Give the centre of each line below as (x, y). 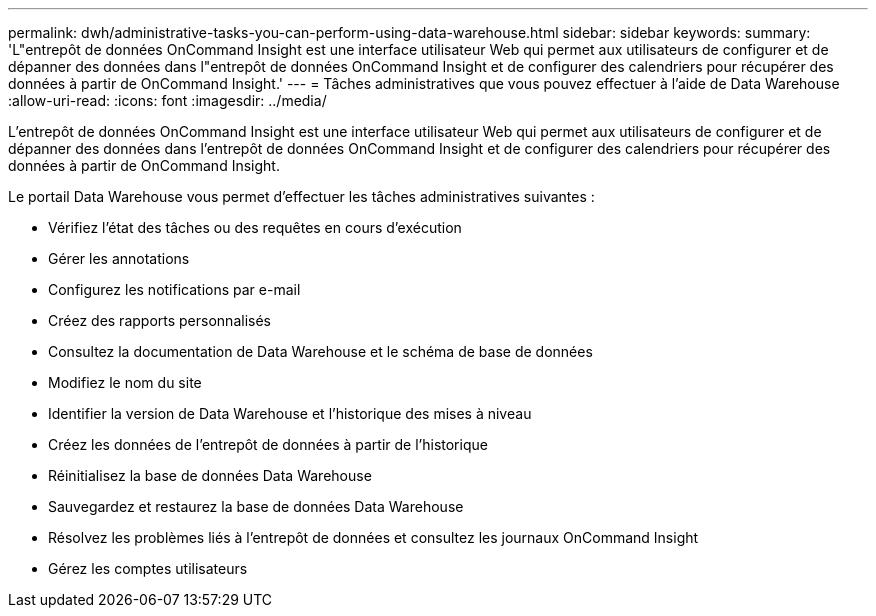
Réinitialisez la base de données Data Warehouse (210, 475)
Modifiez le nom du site (125, 382)
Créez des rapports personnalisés (159, 320)
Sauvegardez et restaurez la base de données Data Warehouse (256, 506)
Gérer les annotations (119, 258)
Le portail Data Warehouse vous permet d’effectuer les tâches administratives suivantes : (301, 196)
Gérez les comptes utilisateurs (148, 568)
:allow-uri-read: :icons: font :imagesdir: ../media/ (167, 100)
